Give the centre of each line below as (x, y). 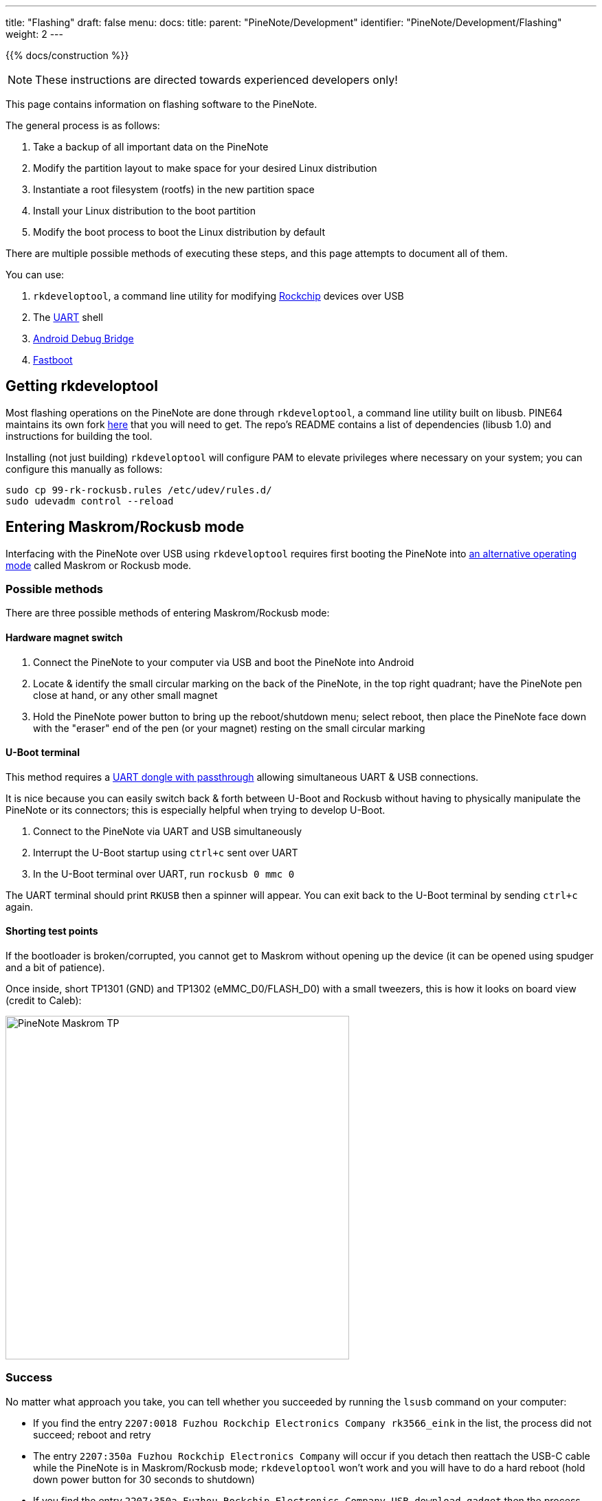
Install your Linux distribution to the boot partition (144, 211)
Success (29, 1378)
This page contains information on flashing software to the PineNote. (161, 104)
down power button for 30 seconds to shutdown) (144, 1479)
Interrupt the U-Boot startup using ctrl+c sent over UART (166, 852)
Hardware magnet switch (64, 638)
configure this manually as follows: (84, 469)
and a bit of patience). (55, 968)
